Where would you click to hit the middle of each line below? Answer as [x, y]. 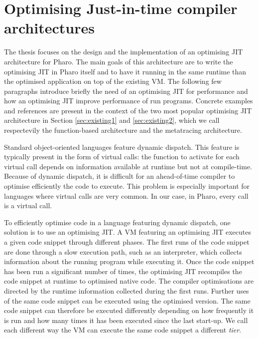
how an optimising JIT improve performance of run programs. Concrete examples [129, 101]
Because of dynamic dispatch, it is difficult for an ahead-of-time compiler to [120, 176]
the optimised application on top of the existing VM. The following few [113, 81]
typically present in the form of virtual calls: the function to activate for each [122, 157]
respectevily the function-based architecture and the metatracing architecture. [123, 130]
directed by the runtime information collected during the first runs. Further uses [127, 290]
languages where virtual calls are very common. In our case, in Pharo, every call [126, 195]
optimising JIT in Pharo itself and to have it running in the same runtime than [125, 71]
